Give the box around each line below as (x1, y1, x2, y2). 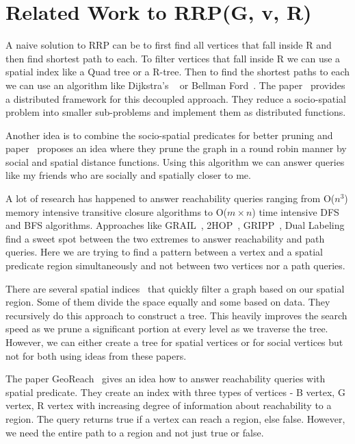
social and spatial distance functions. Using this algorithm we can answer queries (5, 154, 345, 169)
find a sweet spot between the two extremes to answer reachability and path (5, 231, 325, 245)
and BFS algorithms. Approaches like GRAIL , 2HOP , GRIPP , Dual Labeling (5, 218, 345, 232)
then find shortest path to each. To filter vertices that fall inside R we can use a (5, 51, 341, 65)
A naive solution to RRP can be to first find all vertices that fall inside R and (5, 38, 332, 52)
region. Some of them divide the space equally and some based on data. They (5, 295, 330, 309)
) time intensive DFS (252, 204, 339, 219)
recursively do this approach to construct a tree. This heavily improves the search (5, 308, 347, 322)
